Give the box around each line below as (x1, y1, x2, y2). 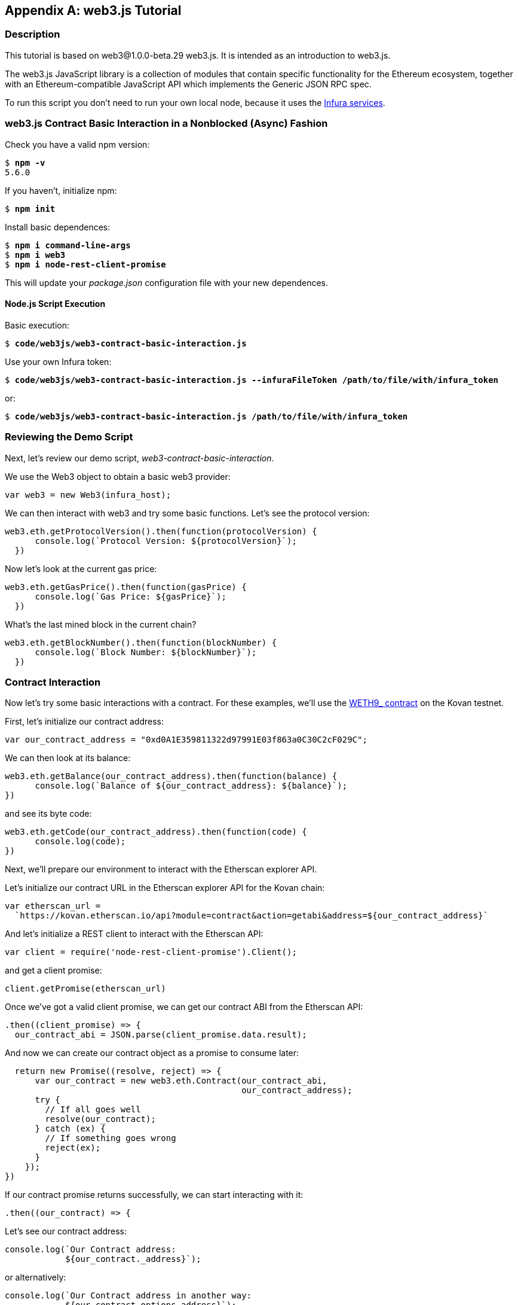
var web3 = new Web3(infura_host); (5, 489, 171, 500)
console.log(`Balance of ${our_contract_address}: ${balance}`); (35, 781, 348, 791)
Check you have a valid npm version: (5, 139, 150, 150)
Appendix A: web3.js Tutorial (5, 3, 182, 18)
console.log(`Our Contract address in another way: (5, 1291, 252, 1301)
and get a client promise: (5, 965, 102, 976)
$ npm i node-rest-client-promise (5, 259, 166, 269)
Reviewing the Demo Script (5, 431, 133, 443)
